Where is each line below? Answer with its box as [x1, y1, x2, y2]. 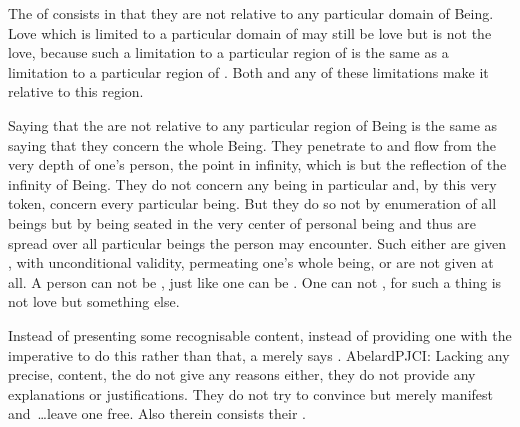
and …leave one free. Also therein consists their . [8, 403, 306, 424]
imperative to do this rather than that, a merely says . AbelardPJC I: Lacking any [8, 344, 510, 365]
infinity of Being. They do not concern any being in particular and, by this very [8, 173, 497, 194]
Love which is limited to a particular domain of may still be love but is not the [8, 22, 492, 43]
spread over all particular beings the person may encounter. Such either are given [8, 232, 506, 253]
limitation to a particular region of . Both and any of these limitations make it [8, 61, 489, 82]
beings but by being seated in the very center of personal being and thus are [8, 212, 476, 233]
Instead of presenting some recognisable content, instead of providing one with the [8, 324, 512, 345]
